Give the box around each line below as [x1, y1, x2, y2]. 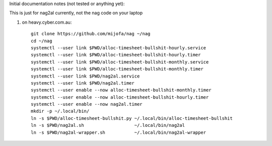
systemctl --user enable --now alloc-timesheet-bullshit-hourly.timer [31, 94, 209, 100]
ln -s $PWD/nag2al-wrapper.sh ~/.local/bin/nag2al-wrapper [31, 129, 207, 135]
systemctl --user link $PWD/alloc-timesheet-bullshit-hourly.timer [31, 52, 201, 58]
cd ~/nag [31, 38, 52, 44]
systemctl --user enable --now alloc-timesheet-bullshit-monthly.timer [31, 87, 212, 93]
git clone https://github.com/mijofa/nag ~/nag [31, 31, 151, 37]
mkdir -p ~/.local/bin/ [31, 108, 90, 114]
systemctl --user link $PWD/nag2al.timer [31, 80, 134, 86]
